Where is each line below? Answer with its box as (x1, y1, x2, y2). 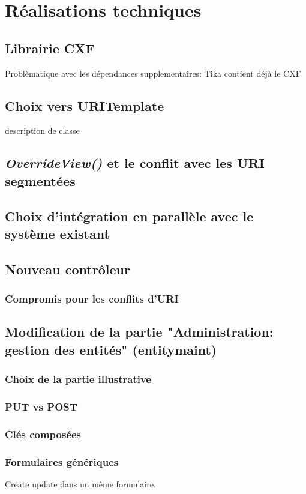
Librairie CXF (5, 38, 95, 57)
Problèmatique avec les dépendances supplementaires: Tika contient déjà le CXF (5, 67, 301, 79)
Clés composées (5, 426, 82, 441)
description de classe (5, 124, 80, 137)
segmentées (5, 171, 76, 190)
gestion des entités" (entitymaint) (5, 340, 217, 358)
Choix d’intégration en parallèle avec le (5, 206, 254, 225)
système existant (5, 224, 110, 242)
